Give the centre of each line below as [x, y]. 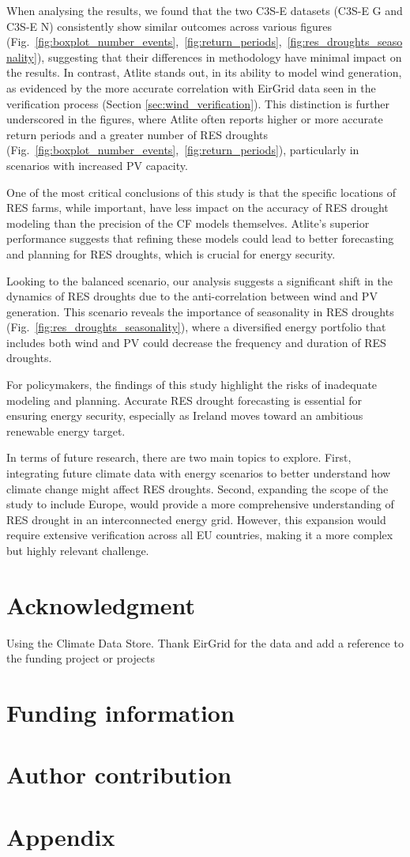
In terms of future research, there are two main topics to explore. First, [179, 457]
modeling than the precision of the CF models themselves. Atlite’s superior [188, 223]
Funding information [120, 713]
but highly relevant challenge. [78, 550]
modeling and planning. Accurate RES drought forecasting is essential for [184, 400]
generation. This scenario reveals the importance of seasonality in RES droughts [200, 311]
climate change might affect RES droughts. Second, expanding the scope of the [197, 488]
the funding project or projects [81, 658]
